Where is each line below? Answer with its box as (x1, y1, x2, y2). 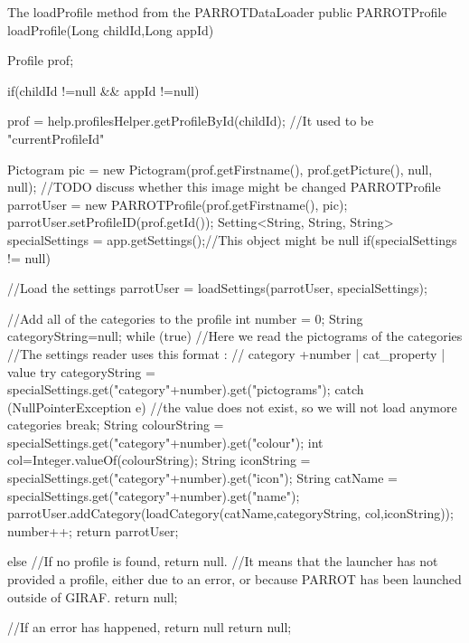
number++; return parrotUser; (7, 521, 179, 540)
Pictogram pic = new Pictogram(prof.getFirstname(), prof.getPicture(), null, (7, 159, 433, 178)
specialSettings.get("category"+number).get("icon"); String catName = (7, 468, 398, 487)
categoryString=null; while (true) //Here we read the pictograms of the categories (7, 326, 463, 345)
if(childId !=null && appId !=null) (7, 80, 200, 99)
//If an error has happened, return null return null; (7, 618, 292, 637)
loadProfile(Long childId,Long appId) (7, 20, 214, 39)
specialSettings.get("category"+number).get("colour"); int (7, 432, 324, 451)
